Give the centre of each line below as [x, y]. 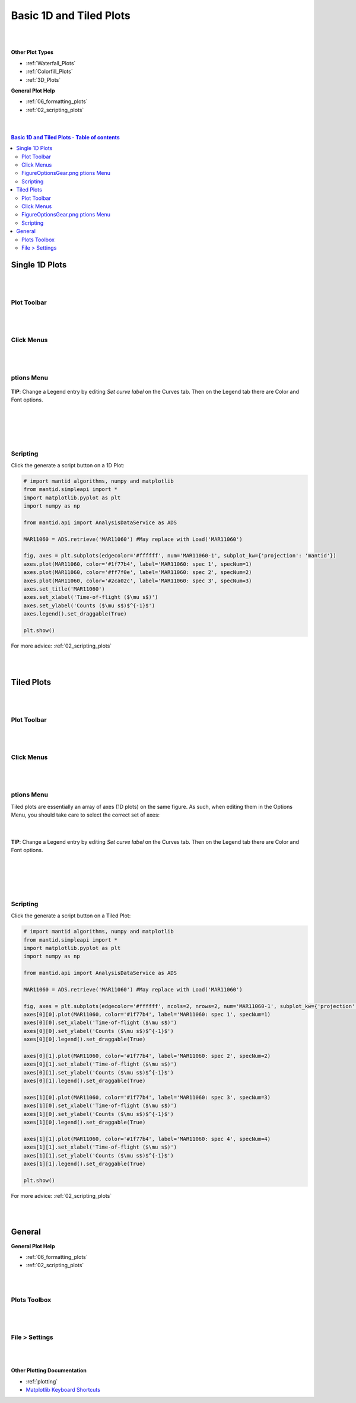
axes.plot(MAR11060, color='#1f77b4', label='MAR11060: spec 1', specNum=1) [138, 564]
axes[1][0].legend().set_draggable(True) [85, 1123]
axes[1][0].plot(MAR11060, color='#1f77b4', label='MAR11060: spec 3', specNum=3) [147, 1097]
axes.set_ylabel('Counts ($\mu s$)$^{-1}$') [89, 605]
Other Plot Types [32, 52]
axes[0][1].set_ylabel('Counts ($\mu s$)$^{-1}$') [99, 1072]
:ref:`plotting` [42, 1381]
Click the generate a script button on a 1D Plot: [68, 465]
